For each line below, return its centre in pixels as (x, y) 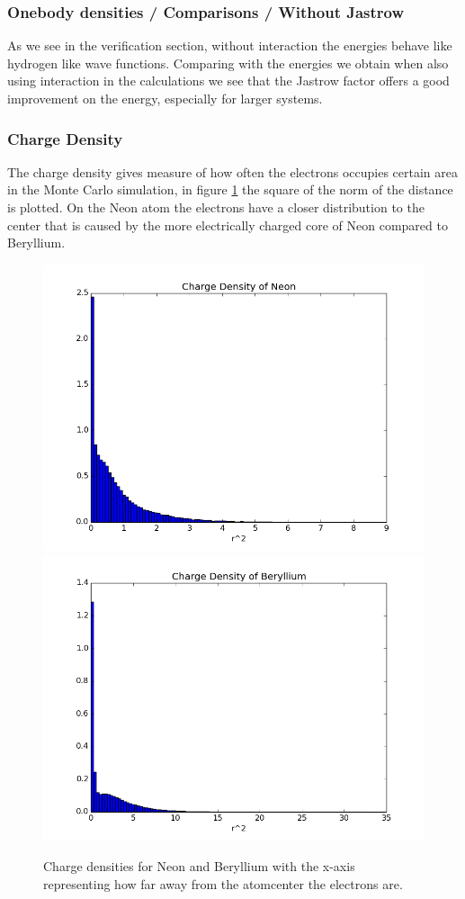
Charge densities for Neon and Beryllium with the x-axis (199, 865)
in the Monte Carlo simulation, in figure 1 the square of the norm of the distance (230, 189)
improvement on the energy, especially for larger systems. (165, 98)
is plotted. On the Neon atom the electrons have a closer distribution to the (216, 207)
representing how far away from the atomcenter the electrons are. (223, 883)
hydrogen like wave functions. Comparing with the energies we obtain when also (228, 63)
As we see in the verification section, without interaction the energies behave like (230, 45)
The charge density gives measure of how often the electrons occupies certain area (233, 171)
